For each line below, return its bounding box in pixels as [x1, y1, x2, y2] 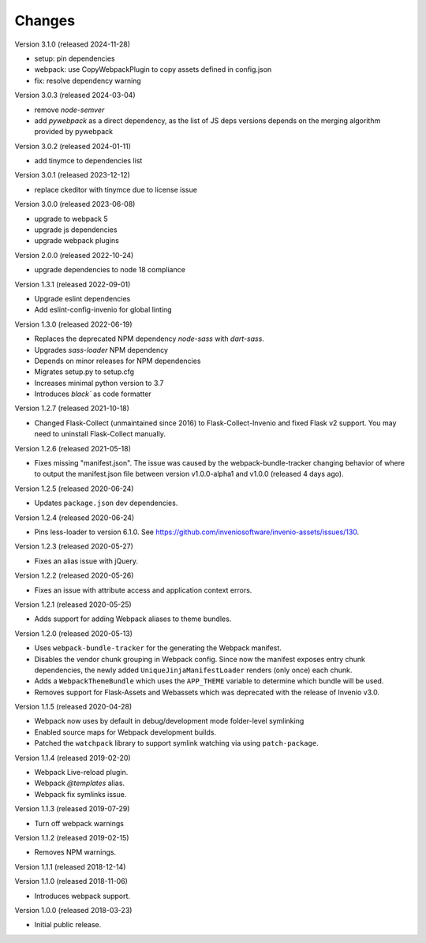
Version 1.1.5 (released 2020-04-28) [14, 702, 133, 712]
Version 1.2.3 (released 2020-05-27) [14, 541, 134, 552]
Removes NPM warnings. [34, 848, 117, 857]
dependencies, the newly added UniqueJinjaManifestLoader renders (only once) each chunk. [34, 665, 353, 675]
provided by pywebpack [34, 127, 114, 137]
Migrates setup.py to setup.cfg [34, 367, 134, 376]
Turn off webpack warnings [34, 818, 124, 828]
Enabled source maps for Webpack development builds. [34, 727, 217, 737]
